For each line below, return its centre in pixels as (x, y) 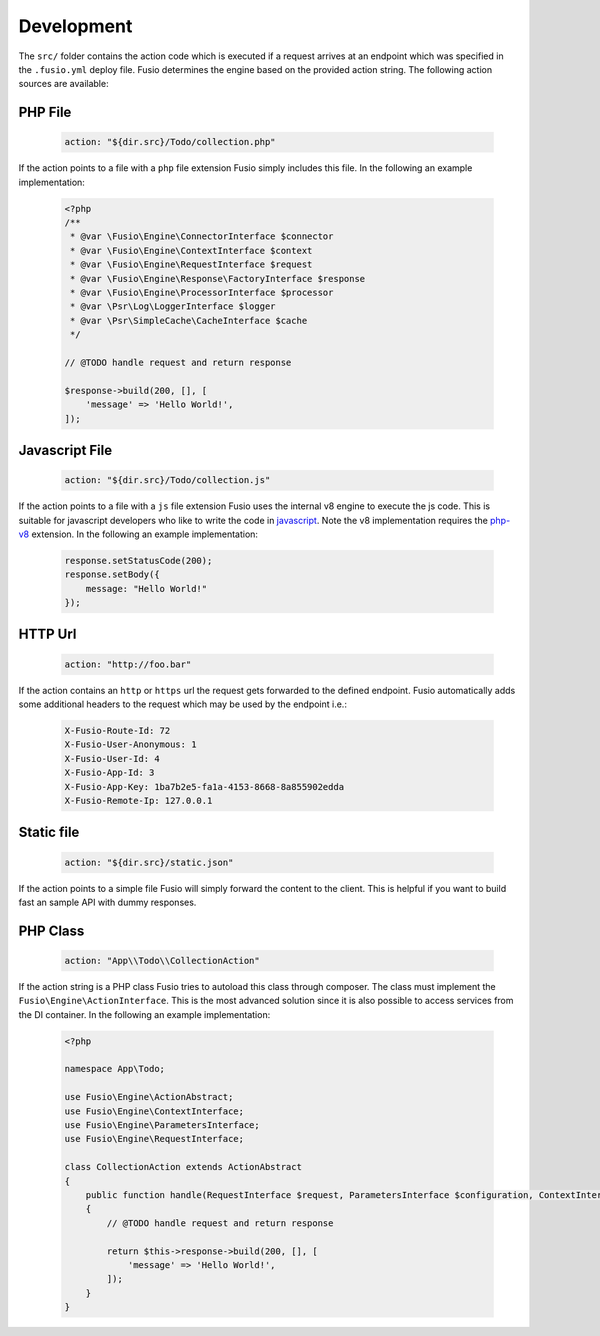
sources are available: (63, 84)
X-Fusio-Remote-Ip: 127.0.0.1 (138, 800)
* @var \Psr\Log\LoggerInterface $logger (173, 306)
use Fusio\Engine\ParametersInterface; (162, 1125)
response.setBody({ (112, 574)
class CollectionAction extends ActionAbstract (183, 1167)
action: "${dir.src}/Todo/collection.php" (170, 142)
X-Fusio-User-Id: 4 (112, 758)
